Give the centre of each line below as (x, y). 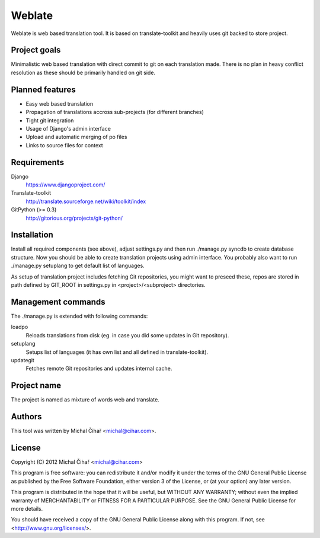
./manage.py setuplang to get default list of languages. (78, 266)
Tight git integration (50, 120)
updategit (23, 360)
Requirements (38, 162)
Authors (26, 417)
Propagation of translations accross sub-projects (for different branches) (115, 112)
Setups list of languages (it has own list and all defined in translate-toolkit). (117, 352)
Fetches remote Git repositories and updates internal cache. (99, 369)
